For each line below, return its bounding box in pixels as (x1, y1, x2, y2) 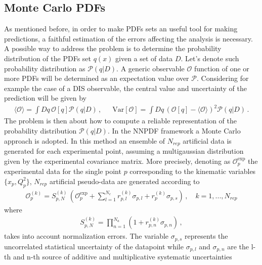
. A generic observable (116, 63, 185, 73)
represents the (185, 231, 228, 241)
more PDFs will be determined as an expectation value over (4, 73, 189, 83)
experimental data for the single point (4, 166, 121, 176)
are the (227, 241, 249, 251)
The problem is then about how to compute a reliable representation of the (4, 115, 237, 126)
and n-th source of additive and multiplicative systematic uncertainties (13, 251, 232, 262)
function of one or (194, 63, 249, 73)
